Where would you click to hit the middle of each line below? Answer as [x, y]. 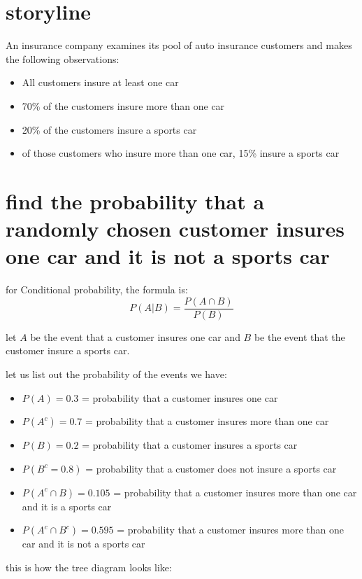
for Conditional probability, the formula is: [97, 289]
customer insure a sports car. [68, 350]
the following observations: [63, 58]
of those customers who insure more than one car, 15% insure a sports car [181, 153]
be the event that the [299, 336]
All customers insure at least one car [100, 82]
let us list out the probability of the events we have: [116, 374]
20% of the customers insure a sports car [109, 129]
